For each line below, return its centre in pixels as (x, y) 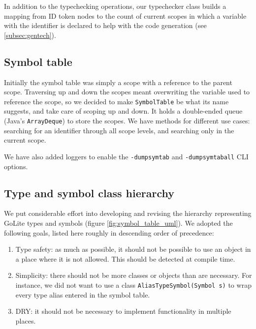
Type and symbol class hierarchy (89, 193)
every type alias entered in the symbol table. (83, 294)
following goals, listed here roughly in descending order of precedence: (109, 232)
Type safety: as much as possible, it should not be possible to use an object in (133, 249)
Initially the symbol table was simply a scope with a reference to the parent (118, 82)
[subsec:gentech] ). (30, 35)
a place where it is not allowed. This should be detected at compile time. (125, 258)
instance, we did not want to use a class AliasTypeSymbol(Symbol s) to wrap (133, 284)
